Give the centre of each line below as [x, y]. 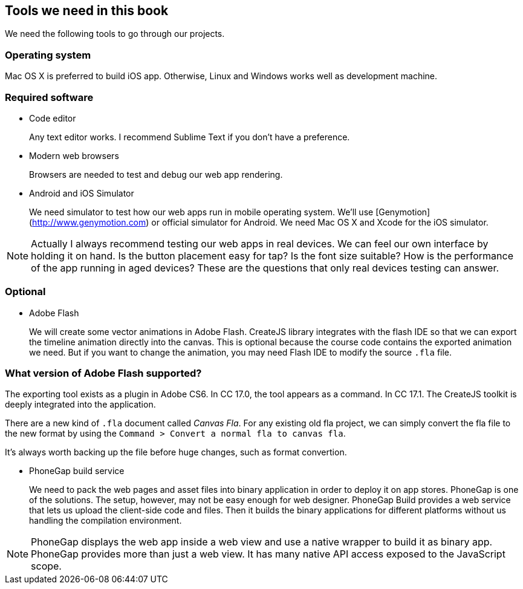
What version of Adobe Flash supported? [103, 373]
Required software [49, 97]
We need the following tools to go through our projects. [115, 34]
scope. [46, 566]
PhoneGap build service [77, 471]
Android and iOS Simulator [82, 193]
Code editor [53, 118]
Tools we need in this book [87, 11]
